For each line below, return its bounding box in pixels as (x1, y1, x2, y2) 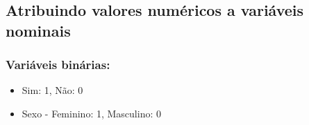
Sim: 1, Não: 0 (22, 83, 83, 97)
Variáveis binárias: (6, 56, 110, 73)
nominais (6, 19, 71, 41)
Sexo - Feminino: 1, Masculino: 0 (22, 106, 161, 120)
